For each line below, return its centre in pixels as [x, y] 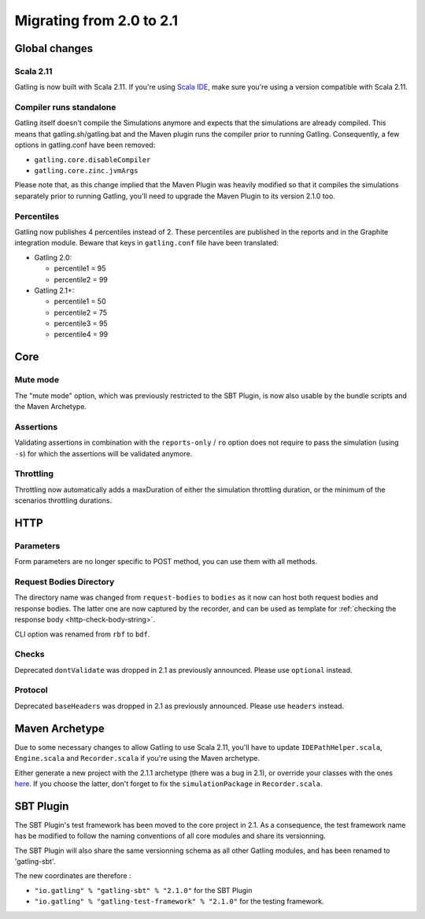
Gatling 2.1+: [54, 290]
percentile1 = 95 [80, 268]
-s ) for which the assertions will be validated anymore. [103, 453]
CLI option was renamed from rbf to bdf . [82, 634]
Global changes [54, 48]
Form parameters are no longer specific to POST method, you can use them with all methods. [166, 562]
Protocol [31, 690]
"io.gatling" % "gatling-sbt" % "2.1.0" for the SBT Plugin [143, 890]
